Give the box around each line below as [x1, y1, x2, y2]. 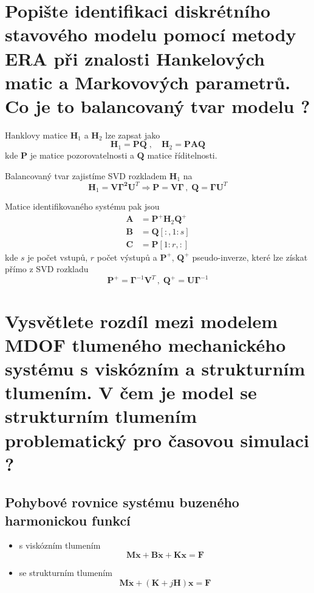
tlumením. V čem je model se [5, 380, 257, 405]
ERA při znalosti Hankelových [5, 46, 265, 70]
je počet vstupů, [27, 250, 88, 263]
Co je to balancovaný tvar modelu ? [5, 93, 310, 118]
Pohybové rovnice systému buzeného [5, 493, 239, 512]
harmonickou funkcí [5, 510, 131, 529]
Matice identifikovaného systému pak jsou [5, 200, 160, 213]
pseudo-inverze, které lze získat [192, 250, 308, 263]
